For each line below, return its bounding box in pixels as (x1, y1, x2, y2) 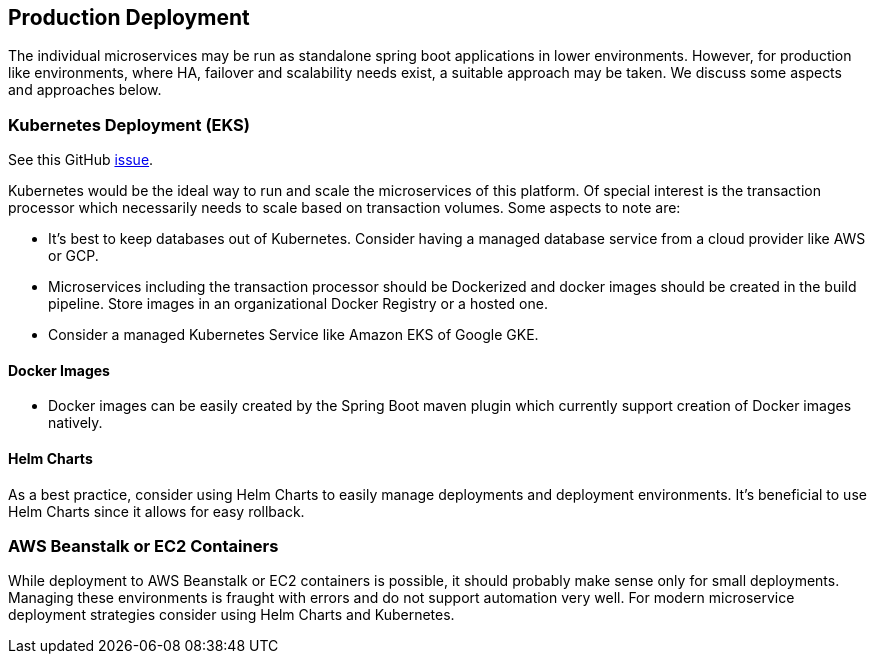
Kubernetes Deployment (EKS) (8, 114, 250, 135)
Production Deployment (8, 5, 250, 30)
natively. (48, 414, 103, 432)
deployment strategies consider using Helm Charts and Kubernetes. (8, 606, 455, 624)
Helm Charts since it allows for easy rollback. (8, 502, 305, 520)
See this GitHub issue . (8, 151, 154, 169)
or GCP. (48, 247, 99, 265)
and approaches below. (8, 81, 162, 99)
